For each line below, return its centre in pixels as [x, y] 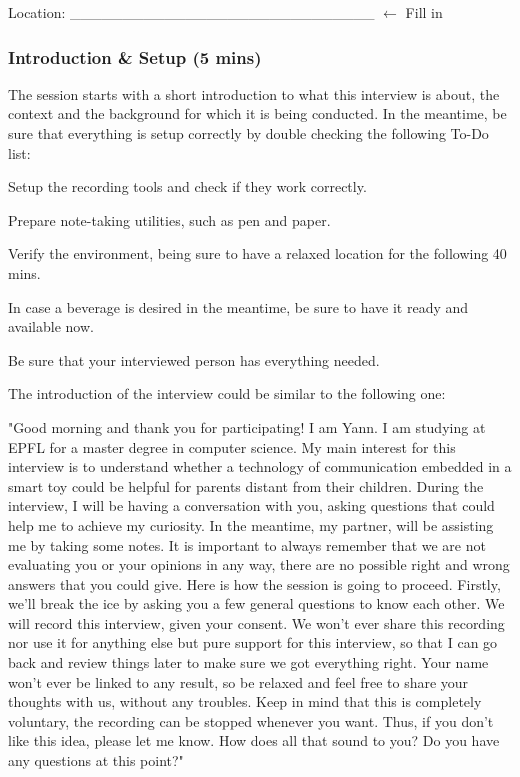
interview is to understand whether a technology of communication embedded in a [260, 466]
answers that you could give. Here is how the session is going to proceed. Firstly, [254, 583]
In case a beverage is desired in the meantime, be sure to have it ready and [238, 306]
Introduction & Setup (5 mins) [135, 56]
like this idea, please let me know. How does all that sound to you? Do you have [254, 740]
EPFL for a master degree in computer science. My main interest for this [232, 446]
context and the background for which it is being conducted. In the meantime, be [257, 113]
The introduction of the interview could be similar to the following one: [227, 393]
